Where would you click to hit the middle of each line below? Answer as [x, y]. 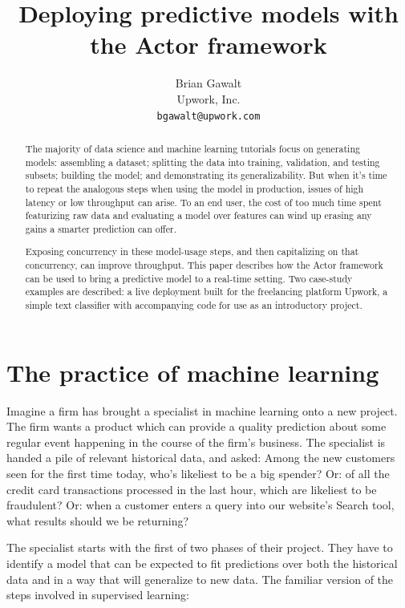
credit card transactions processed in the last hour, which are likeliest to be [192, 489]
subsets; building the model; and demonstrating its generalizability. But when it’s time [206, 175]
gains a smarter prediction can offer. [101, 228]
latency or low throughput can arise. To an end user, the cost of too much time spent [203, 202]
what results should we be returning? [98, 520]
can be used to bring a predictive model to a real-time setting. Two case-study [189, 278]
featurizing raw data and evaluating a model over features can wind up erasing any [198, 215]
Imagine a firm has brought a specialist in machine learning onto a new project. [202, 410]
